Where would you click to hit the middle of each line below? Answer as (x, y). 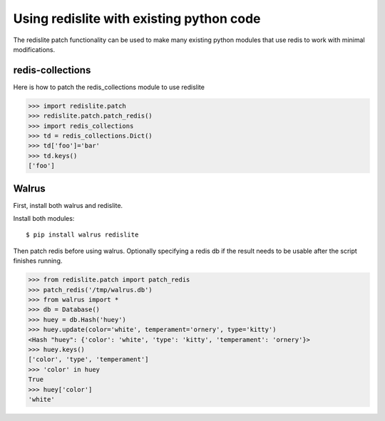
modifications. (34, 49)
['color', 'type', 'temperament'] (88, 359)
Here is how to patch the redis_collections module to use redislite (109, 87)
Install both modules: (44, 219)
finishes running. (38, 261)
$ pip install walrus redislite (82, 235)
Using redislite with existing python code (137, 19)
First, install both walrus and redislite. (68, 205)
